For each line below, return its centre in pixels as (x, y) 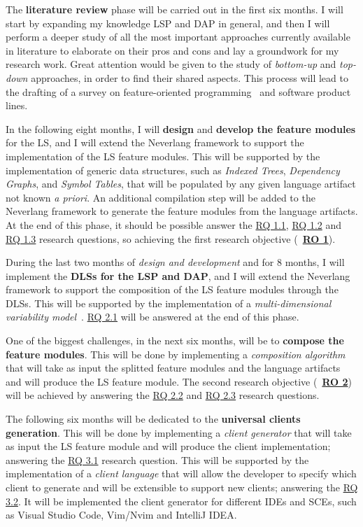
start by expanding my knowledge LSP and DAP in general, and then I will (168, 23)
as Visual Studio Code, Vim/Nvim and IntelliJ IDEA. (121, 515)
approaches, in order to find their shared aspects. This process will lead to (190, 77)
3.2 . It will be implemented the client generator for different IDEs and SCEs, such (181, 501)
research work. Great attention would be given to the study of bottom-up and (171, 64)
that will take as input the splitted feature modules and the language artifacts (173, 368)
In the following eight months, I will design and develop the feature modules (181, 128)
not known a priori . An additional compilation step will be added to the (161, 197)
